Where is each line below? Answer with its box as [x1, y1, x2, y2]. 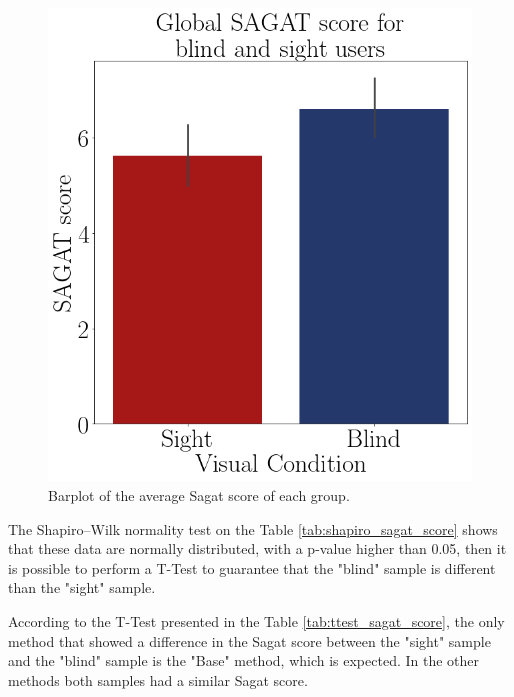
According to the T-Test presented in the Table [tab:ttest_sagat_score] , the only [8, 611, 505, 632]
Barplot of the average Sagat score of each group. [48, 485, 350, 506]
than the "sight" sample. [8, 577, 156, 598]
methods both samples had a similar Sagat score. [8, 669, 308, 690]
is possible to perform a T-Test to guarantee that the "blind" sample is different [8, 557, 496, 578]
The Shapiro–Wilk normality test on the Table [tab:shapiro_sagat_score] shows [8, 518, 498, 539]
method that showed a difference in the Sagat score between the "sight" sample [8, 630, 491, 651]
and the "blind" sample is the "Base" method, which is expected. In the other [8, 650, 480, 671]
